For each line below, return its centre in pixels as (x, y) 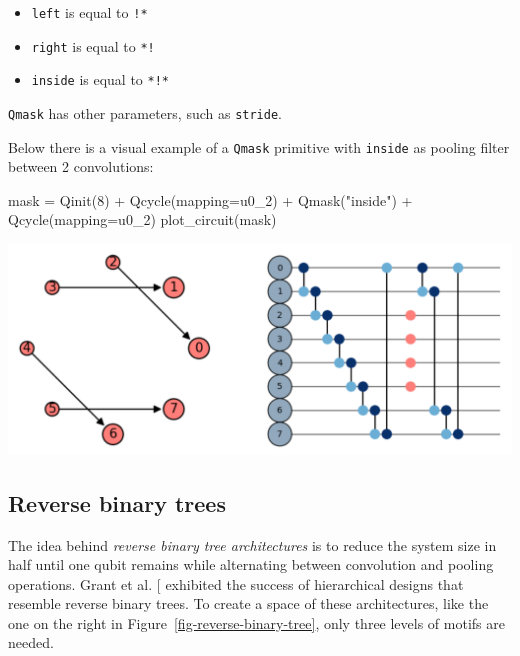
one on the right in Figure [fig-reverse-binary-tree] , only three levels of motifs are (256, 622)
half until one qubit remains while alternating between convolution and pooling (251, 564)
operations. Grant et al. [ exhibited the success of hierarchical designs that (236, 583)
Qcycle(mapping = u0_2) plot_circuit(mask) (142, 219)
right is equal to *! (93, 45)
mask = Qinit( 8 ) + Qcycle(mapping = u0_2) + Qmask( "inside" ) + (210, 199)
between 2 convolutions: (81, 166)
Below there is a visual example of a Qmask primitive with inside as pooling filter (259, 146)
